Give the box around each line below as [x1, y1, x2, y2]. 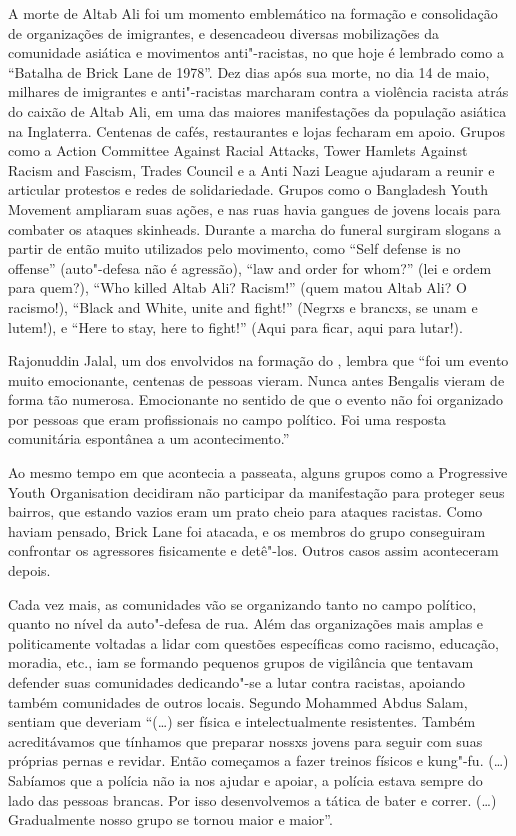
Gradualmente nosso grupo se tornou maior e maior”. [8, 809, 333, 830]
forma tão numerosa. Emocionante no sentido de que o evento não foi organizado [8, 389, 504, 410]
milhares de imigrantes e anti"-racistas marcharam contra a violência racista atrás [8, 81, 509, 102]
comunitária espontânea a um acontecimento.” [8, 428, 290, 449]
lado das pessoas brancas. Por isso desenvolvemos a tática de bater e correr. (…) [8, 789, 497, 810]
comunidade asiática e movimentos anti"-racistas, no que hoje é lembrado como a [8, 42, 504, 63]
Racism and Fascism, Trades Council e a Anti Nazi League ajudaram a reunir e [8, 159, 495, 180]
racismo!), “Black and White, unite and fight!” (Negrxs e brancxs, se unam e [8, 296, 478, 317]
